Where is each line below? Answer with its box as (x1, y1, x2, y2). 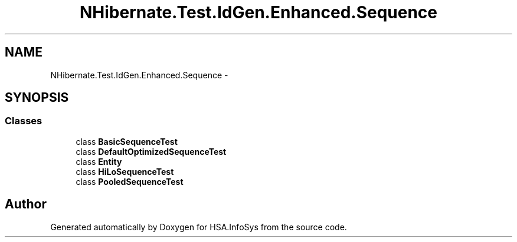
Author (5, 197, 47, 212)
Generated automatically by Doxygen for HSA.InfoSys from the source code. (50, 221, 347, 232)
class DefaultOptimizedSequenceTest (76, 146, 227, 157)
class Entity (76, 156, 122, 167)
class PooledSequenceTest (76, 176, 184, 187)
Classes (5, 115, 42, 127)
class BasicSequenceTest (76, 136, 178, 147)
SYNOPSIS (5, 90, 69, 105)
